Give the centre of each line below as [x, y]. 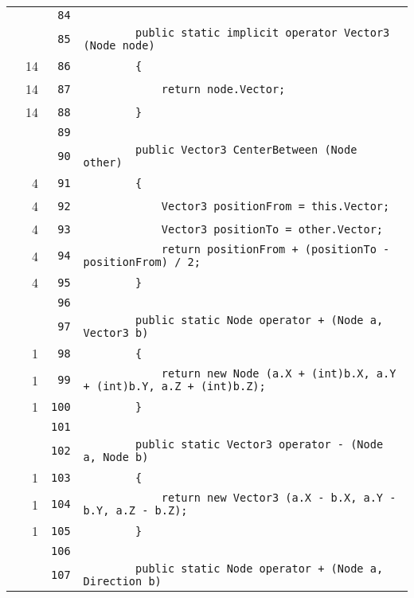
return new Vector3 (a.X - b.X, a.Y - [279, 498]
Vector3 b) [116, 333]
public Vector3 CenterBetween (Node [246, 150]
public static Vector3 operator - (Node [260, 444]
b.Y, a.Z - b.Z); [135, 510]
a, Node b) [116, 457]
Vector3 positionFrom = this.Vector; [275, 206]
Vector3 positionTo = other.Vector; [272, 229]
